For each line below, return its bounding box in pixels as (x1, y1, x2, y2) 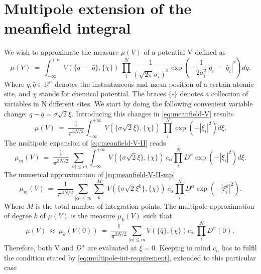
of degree (4, 210, 32, 221)
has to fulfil (221, 242, 257, 253)
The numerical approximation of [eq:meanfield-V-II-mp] (4, 169, 175, 180)
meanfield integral (4, 18, 131, 38)
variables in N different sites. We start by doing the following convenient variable (4, 98, 253, 109)
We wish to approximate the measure (4, 47, 119, 57)
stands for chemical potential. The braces (39, 88, 166, 99)
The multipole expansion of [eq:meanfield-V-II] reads (4, 138, 166, 148)
